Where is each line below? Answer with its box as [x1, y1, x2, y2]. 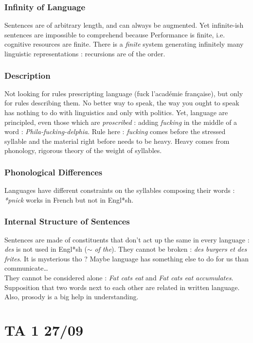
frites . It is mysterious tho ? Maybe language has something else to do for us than [4, 253, 249, 263]
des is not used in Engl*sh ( [4, 244, 87, 254]
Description [4, 69, 51, 81]
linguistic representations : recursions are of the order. [4, 49, 165, 58]
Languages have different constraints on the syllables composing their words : [4, 185, 235, 195]
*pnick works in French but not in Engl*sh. [4, 194, 134, 205]
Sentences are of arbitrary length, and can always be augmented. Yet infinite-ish [4, 20, 244, 30]
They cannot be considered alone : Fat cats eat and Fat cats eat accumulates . [4, 272, 234, 282]
